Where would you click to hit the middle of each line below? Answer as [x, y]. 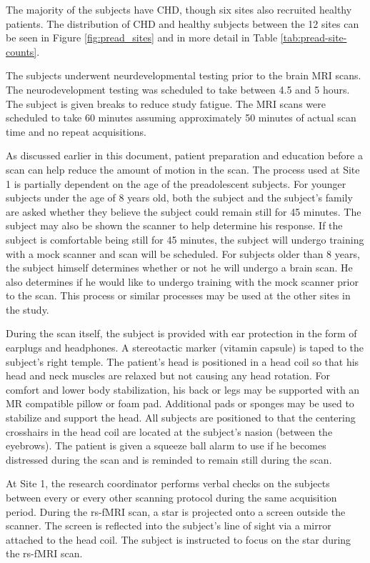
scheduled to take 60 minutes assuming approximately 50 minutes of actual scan [181, 118]
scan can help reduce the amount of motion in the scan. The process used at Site [183, 169]
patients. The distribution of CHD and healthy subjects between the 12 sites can [182, 23]
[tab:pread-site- [314, 38]
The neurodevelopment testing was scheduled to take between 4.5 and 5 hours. [178, 89]
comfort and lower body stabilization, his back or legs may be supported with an [183, 389]
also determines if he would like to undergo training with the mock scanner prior [182, 281]
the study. [27, 309]
